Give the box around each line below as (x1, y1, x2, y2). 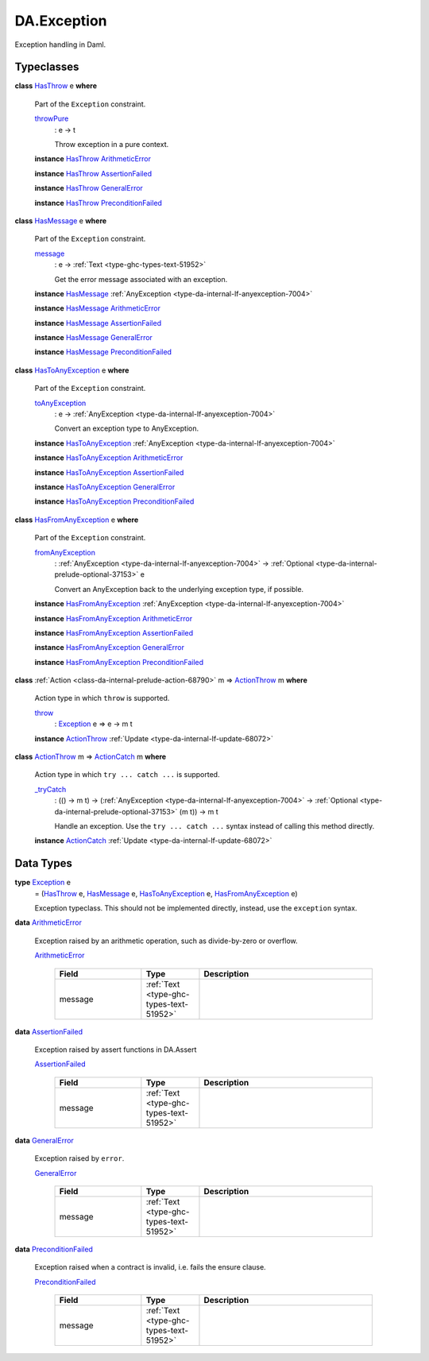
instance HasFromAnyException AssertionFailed (34, 628, 194, 637)
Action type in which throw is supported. (34, 694, 170, 703)
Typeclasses (14, 60, 79, 74)
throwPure (34, 114, 69, 123)
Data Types (14, 856, 73, 870)
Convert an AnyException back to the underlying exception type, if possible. (54, 584, 304, 594)
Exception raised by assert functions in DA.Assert (34, 1045, 197, 1054)
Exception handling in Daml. (14, 40, 106, 49)
